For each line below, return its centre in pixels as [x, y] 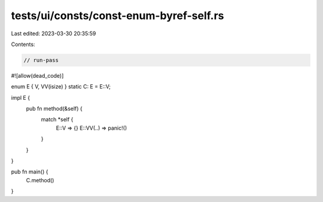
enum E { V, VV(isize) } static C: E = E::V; [61, 87]
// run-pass [41, 60]
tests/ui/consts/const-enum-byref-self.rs [118, 16]
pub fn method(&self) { [54, 109]
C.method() [40, 180]
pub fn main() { [30, 172]
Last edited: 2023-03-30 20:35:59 [54, 33]
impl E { [20, 97]
